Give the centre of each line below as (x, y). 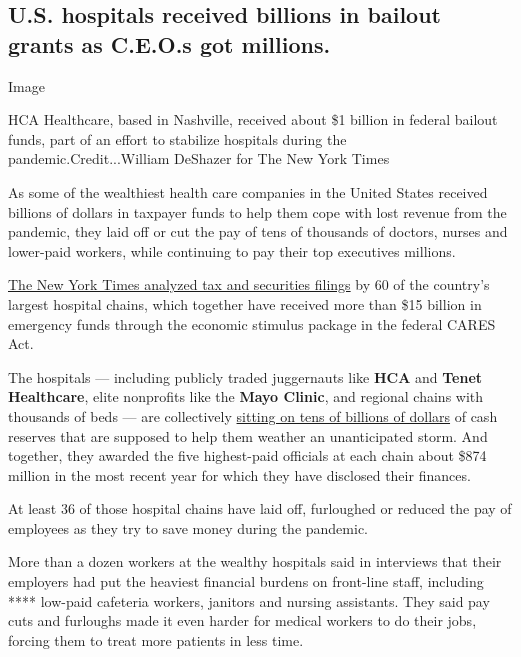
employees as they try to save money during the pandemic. (188, 527)
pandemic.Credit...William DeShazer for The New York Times (199, 158)
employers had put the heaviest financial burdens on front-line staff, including (246, 581)
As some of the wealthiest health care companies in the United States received (248, 191)
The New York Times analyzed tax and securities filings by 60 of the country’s (249, 284)
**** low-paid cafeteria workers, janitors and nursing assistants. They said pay (249, 600)
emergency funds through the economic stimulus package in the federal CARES (252, 323)
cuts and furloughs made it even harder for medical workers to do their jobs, (242, 620)
